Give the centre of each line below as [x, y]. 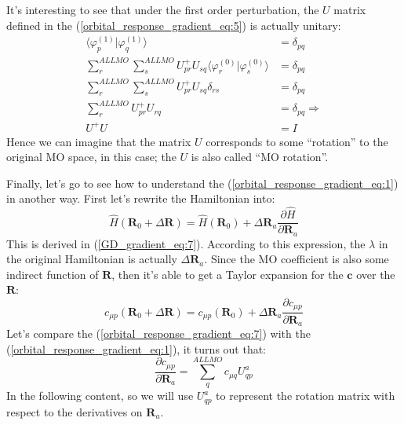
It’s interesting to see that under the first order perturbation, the [163, 9]
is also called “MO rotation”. [260, 157]
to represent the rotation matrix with [306, 396]
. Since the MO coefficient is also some [297, 259]
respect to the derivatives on [75, 411]
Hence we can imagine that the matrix [99, 141]
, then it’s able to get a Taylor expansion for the [227, 274]
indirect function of [53, 274]
